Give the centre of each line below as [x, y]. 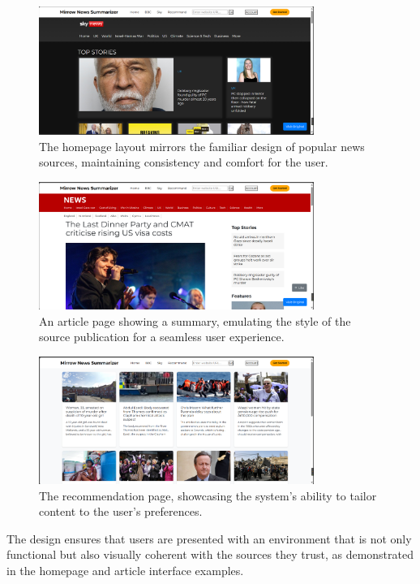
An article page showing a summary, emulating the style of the [195, 320]
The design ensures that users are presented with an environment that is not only [209, 538]
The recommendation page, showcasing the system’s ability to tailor [208, 495]
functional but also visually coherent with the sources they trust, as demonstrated [210, 554]
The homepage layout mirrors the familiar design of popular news [202, 146]
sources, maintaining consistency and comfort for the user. [184, 162]
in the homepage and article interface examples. [125, 571]
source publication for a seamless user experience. [162, 337]
